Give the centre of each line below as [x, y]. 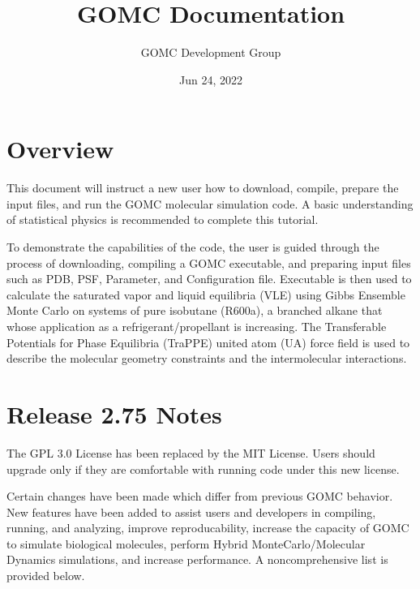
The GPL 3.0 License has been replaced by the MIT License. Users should [191, 452]
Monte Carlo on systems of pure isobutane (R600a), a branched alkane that [195, 310]
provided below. [46, 576]
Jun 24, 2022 [211, 79]
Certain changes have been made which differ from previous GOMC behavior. [200, 496]
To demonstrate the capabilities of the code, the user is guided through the [193, 247]
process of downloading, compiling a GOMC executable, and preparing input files [209, 262]
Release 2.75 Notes [114, 413]
